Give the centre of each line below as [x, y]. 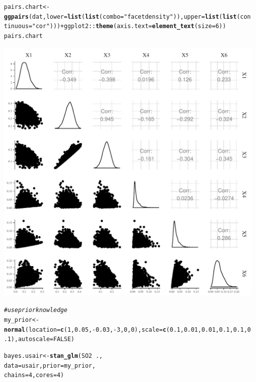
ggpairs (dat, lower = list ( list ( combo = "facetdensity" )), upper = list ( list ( [122, 17]
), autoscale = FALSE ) [43, 339]
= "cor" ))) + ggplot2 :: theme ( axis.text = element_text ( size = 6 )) [128, 26]
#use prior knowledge [36, 310]
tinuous [16, 26]
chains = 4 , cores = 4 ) [34, 375]
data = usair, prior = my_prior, [50, 365]
